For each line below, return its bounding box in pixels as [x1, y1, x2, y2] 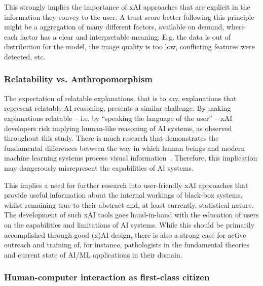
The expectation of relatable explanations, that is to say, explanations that [4, 92, 237, 103]
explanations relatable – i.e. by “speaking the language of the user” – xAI [4, 112, 233, 123]
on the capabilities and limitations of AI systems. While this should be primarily [4, 219, 255, 230]
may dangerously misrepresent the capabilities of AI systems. [4, 162, 194, 173]
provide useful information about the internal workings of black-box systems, [4, 189, 243, 200]
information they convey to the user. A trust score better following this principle [4, 11, 254, 22]
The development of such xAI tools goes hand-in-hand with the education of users [4, 209, 259, 220]
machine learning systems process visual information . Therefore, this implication [4, 152, 257, 163]
